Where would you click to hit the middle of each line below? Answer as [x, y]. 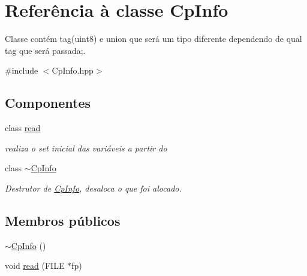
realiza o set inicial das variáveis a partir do [86, 148]
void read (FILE [35, 266]
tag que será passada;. [45, 50]
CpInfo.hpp [73, 70]
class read [23, 128]
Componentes [48, 103]
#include [22, 70]
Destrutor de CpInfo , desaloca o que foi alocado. [93, 188]
